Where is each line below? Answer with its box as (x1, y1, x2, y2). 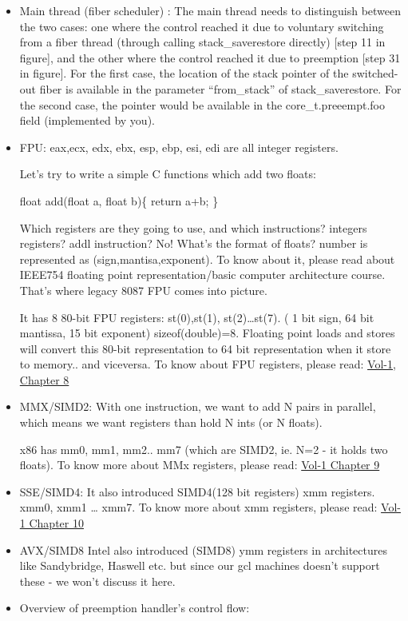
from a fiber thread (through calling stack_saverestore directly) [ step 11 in (19, 34, 386, 50)
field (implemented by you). (19, 112, 155, 129)
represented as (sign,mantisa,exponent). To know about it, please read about (19, 250, 395, 267)
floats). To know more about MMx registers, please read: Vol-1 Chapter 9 (19, 456, 380, 473)
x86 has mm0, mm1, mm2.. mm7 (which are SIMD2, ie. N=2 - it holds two (19, 440, 388, 457)
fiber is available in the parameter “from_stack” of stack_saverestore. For (39, 80, 402, 97)
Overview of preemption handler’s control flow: (19, 599, 250, 616)
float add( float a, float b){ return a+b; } (19, 192, 219, 209)
